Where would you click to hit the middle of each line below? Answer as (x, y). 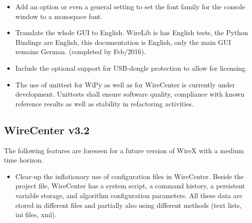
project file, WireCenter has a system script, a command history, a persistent (130, 186)
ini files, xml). (36, 214)
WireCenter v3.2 (47, 130)
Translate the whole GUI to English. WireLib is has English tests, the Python (132, 32)
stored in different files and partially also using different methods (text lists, (128, 205)
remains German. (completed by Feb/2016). (81, 51)
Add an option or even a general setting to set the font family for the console (130, 6)
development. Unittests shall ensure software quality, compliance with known (130, 94)
